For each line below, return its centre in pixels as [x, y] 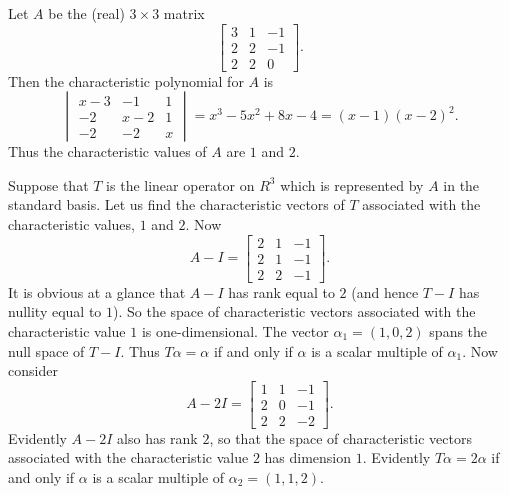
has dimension [308, 457]
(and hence [385, 291]
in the [461, 184]
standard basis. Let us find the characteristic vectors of [176, 204]
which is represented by [352, 184]
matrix [184, 13]
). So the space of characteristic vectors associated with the [294, 311]
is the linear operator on [180, 184]
